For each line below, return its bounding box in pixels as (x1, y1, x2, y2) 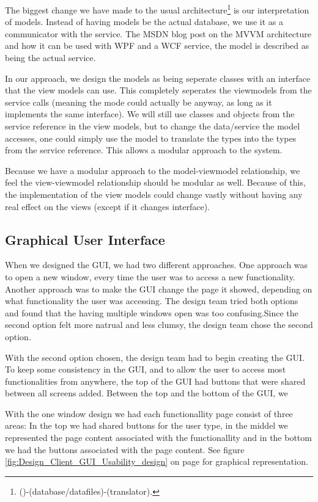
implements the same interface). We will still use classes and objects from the (5, 107, 295, 120)
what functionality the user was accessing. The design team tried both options (5, 294, 298, 307)
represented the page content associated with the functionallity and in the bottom (5, 431, 312, 444)
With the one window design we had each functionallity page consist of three (5, 407, 293, 420)
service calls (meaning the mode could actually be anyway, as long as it (5, 95, 272, 108)
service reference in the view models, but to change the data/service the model (5, 120, 300, 132)
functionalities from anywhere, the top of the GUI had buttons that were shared (5, 374, 306, 387)
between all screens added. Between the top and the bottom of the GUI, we (5, 387, 288, 399)
